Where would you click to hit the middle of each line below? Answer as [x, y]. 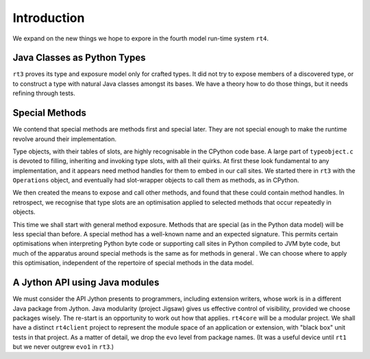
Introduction [49, 18]
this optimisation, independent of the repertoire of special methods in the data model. [133, 263]
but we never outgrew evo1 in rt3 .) [63, 347]
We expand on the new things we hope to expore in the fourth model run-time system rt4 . [141, 38]
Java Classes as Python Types [79, 58]
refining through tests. [44, 93]
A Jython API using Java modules [86, 283]
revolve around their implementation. [64, 139]
